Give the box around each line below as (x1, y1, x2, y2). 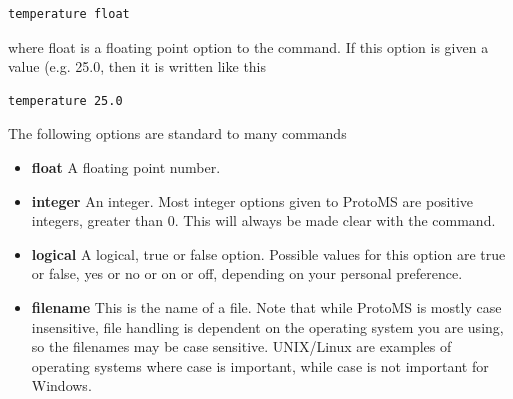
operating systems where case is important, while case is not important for (31, 355, 489, 376)
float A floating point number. (31, 156, 221, 177)
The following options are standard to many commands (8, 123, 347, 144)
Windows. (31, 375, 92, 396)
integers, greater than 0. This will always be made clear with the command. (31, 210, 496, 231)
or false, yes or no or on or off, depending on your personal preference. (31, 263, 463, 284)
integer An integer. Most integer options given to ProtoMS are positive (31, 190, 474, 211)
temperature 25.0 (8, 93, 123, 108)
